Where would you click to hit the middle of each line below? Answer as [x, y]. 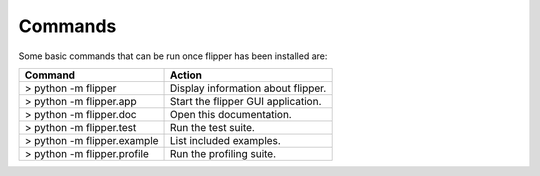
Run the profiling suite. [223, 153]
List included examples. [226, 140]
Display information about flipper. [248, 88]
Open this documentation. [231, 114]
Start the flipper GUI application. [246, 101]
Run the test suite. [212, 127]
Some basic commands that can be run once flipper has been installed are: [173, 56]
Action [186, 75]
